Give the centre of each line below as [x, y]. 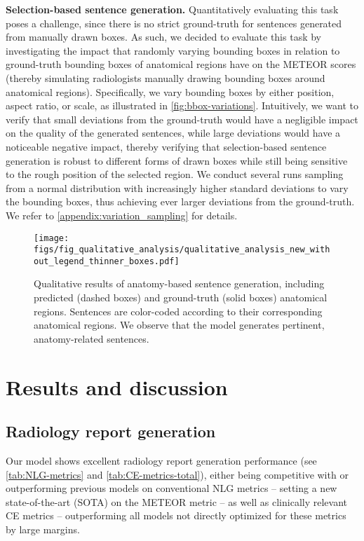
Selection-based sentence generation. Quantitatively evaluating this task [172, 9]
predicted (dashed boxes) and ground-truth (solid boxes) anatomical [181, 297]
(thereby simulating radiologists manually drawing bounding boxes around [166, 77]
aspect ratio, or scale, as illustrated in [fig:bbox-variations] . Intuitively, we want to [182, 105]
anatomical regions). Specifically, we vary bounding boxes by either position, [170, 91]
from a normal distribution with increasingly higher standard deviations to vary [177, 187]
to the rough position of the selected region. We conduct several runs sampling [175, 174]
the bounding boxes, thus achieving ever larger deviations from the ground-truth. [180, 201]
